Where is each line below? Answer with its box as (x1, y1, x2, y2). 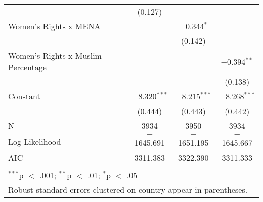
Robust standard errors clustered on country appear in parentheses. (8, 184, 248, 195)
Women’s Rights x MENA (8, 20, 101, 32)
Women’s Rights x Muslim (8, 49, 102, 61)
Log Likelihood (8, 135, 61, 147)
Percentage (8, 61, 47, 73)
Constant (8, 90, 40, 102)
